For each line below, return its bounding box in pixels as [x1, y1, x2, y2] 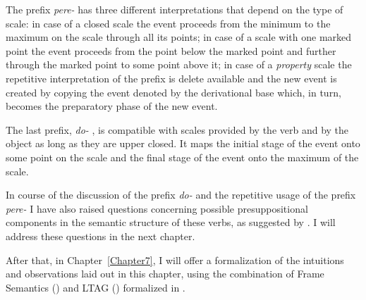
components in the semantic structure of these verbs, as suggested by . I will [6, 215, 336, 230]
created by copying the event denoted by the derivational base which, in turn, [6, 85, 341, 99]
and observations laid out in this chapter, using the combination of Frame [6, 266, 324, 281]
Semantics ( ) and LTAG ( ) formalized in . [6, 280, 185, 294]
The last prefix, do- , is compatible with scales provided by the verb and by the [6, 122, 349, 137]
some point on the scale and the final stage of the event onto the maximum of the [6, 149, 359, 164]
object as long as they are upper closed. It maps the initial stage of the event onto [6, 136, 360, 151]
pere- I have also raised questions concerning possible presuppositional [6, 201, 308, 215]
